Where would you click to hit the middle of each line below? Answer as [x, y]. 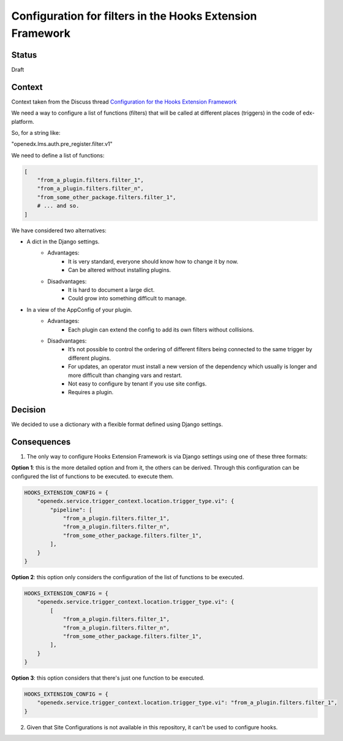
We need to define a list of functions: [58, 155]
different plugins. [90, 358]
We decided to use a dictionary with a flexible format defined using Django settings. [117, 424]
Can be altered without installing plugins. [120, 270]
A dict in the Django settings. [63, 241]
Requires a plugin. [91, 392]
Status [24, 55]
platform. [23, 121]
